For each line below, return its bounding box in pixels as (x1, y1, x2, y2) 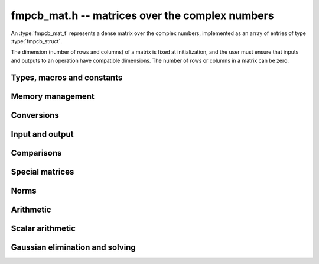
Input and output (11, 129, 74, 139)
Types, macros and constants (11, 72, 123, 82)
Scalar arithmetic (11, 223, 76, 233)
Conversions (11, 110, 59, 120)
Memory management (11, 91, 95, 101)
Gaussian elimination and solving (11, 242, 136, 252)
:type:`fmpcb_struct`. (11, 37, 62, 44)
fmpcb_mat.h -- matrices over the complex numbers (11, 9, 274, 22)
